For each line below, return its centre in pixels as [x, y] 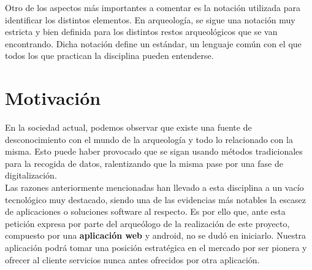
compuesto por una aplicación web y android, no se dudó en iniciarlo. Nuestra [156, 235]
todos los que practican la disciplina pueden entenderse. [109, 56]
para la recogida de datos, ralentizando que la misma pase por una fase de [144, 163]
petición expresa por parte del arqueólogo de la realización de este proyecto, [147, 223]
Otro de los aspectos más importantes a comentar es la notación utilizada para [153, 7]
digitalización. [31, 175]
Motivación [53, 98]
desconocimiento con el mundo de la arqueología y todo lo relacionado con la [149, 139]
